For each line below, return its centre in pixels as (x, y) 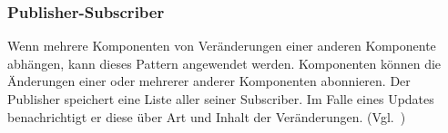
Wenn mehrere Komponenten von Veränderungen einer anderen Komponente (222, 46)
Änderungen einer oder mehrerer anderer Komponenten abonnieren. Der (209, 81)
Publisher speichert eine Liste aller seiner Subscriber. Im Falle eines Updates (221, 99)
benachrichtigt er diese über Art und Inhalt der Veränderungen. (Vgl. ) (207, 116)
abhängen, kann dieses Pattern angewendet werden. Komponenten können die (224, 63)
